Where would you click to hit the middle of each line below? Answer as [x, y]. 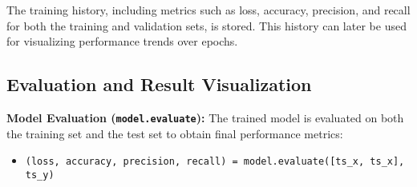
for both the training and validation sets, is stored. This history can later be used [206, 25]
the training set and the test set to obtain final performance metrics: [175, 133]
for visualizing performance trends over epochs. [122, 41]
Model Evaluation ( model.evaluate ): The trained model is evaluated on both [205, 117]
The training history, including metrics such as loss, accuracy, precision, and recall [208, 10]
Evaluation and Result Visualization [159, 84]
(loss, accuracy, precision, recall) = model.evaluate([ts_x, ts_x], [215, 162]
